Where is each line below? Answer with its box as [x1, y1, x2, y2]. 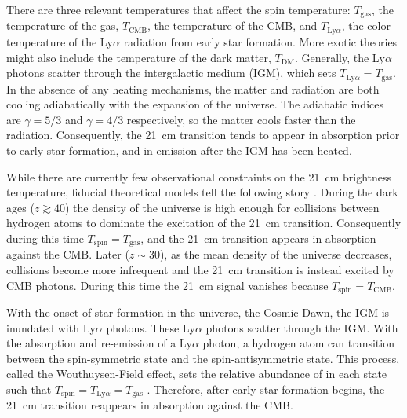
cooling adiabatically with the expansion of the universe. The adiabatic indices [6, 96, 383, 112]
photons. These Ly [106, 319, 195, 335]
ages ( [6, 199, 35, 215]
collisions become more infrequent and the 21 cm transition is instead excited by [6, 261, 394, 277]
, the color [341, 17, 391, 34]
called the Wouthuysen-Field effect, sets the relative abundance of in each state [6, 365, 387, 382]
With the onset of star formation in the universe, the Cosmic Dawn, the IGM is [6, 303, 390, 320]
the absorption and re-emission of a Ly [6, 335, 192, 351]
